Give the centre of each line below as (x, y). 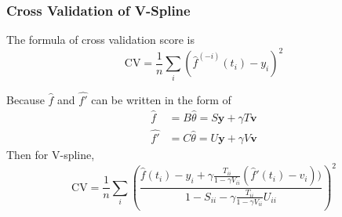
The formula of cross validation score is (100, 40)
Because (25, 99)
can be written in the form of (161, 99)
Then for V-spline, (51, 154)
